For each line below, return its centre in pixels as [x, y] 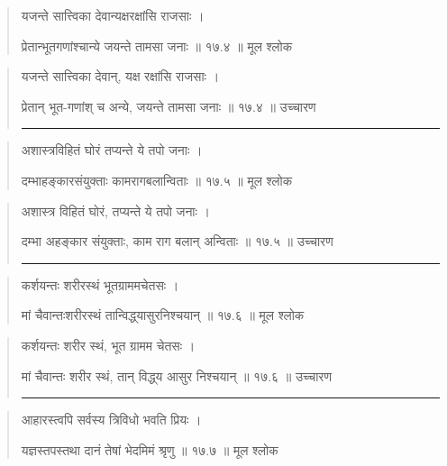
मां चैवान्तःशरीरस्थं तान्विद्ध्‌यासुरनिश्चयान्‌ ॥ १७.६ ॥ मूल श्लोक [163, 315]
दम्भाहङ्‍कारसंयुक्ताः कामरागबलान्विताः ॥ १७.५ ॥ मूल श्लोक [157, 180]
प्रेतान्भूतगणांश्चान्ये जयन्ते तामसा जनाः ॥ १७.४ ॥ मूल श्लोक [157, 46]
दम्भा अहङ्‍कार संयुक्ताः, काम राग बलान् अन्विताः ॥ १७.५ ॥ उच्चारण [177, 241]
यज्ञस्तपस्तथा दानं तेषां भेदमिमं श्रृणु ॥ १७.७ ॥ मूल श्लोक [150, 449]
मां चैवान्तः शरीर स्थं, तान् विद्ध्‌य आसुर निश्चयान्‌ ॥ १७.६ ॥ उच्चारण [176, 375]
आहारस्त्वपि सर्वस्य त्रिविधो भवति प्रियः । [111, 420]
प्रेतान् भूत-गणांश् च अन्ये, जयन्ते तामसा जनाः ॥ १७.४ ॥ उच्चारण [169, 106]
